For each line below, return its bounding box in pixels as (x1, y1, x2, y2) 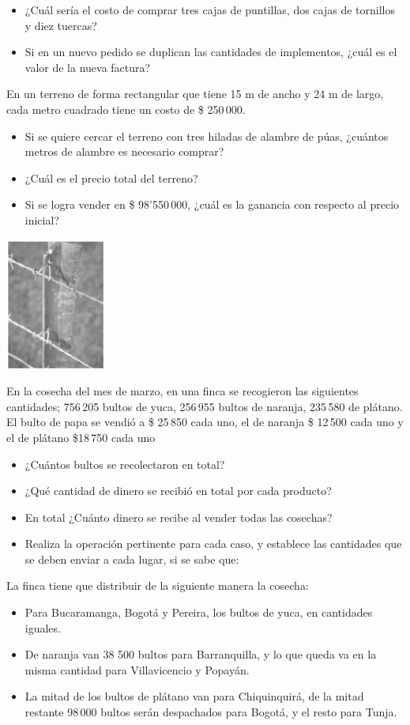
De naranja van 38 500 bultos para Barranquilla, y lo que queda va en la (24, 646, 377, 663)
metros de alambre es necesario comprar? (24, 143, 224, 160)
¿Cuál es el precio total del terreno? (24, 169, 198, 186)
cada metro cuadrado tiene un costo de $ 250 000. (6, 100, 246, 117)
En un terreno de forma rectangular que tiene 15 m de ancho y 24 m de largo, (6, 85, 384, 102)
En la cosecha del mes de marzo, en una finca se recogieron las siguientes (6, 383, 359, 399)
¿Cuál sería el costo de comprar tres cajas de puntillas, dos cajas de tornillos (24, 2, 396, 17)
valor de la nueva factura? (24, 59, 151, 75)
